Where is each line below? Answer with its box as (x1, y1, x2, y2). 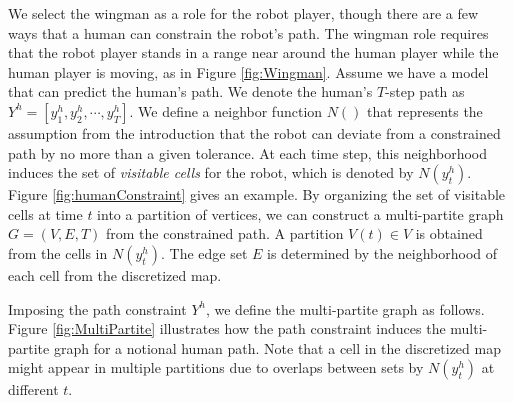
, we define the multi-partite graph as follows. (205, 298, 485, 319)
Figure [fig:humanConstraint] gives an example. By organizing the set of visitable (8, 184, 506, 205)
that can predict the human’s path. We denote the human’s (8, 81, 373, 102)
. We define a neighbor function (129, 100, 323, 121)
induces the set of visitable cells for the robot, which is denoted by (8, 162, 414, 183)
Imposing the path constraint (8, 298, 187, 319)
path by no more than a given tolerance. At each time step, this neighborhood (8, 142, 487, 163)
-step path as (385, 81, 465, 102)
